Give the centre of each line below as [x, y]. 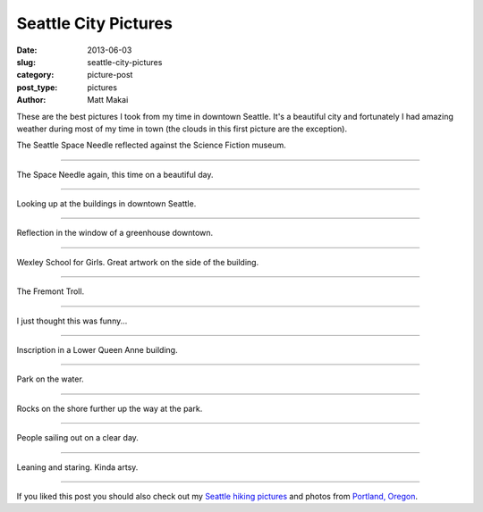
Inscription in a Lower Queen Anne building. [97, 350]
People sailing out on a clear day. [77, 438]
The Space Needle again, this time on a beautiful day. [115, 174]
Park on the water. [50, 379]
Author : [31, 100]
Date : [27, 50]
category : [35, 75]
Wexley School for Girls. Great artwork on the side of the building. [138, 262]
